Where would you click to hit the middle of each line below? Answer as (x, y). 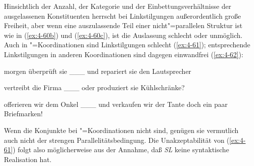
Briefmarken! (23, 114)
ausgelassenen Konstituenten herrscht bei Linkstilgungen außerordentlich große (123, 16)
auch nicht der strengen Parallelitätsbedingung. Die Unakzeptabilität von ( (117, 140)
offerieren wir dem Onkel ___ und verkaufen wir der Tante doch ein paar (116, 104)
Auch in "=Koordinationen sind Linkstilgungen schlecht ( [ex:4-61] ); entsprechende (127, 45)
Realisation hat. (28, 159)
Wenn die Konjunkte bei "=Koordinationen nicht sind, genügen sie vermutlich (121, 130)
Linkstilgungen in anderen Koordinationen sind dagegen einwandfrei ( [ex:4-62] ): (124, 54)
